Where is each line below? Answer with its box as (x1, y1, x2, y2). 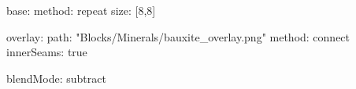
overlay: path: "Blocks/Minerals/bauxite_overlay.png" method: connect (6, 28, 350, 44)
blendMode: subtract (6, 69, 106, 86)
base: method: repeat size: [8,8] (6, 2, 156, 18)
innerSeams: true (6, 44, 87, 60)
